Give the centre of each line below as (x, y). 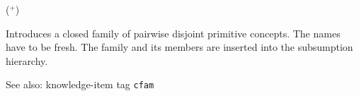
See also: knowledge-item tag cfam (80, 84)
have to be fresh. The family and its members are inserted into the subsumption (179, 47)
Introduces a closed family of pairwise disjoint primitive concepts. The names (173, 33)
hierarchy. (27, 60)
